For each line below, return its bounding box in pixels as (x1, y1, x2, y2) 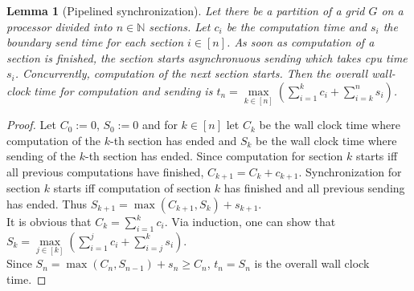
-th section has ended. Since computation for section (85, 148, 343, 164)
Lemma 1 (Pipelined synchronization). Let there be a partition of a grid (6, 2, 365, 18)
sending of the (6, 148, 76, 164)
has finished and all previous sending (223, 180, 405, 196)
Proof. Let (6, 116, 56, 133)
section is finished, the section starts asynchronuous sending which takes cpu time (6, 49, 408, 66)
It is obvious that (6, 213, 92, 230)
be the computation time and (226, 18, 367, 34)
